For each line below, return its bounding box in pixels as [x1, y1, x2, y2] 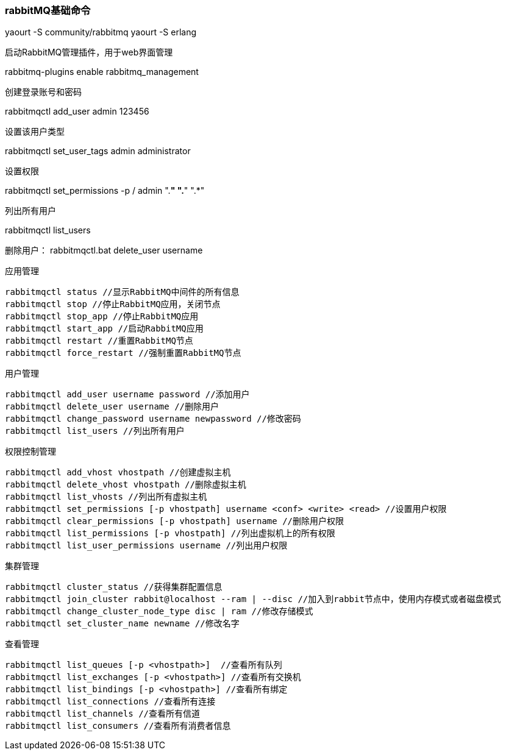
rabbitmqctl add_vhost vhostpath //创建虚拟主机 [5, 467, 231, 478]
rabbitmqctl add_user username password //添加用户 [5, 389, 250, 400]
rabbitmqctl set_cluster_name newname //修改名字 [5, 619, 240, 629]
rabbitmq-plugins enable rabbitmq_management [5, 66, 199, 77]
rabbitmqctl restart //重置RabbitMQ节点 [5, 336, 193, 346]
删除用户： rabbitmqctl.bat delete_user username [5, 245, 203, 256]
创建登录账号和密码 [5, 87, 82, 97]
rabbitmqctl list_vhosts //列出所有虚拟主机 [5, 492, 207, 502]
